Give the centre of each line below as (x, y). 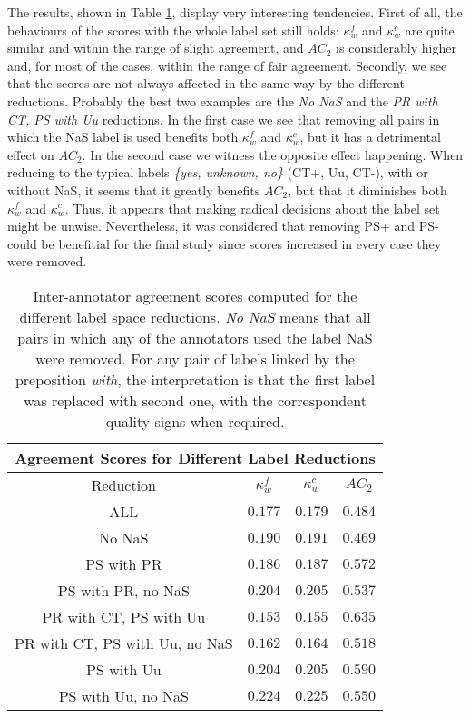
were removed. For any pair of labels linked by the (195, 358)
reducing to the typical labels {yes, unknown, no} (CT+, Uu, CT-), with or (218, 172)
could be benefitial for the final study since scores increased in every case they (225, 243)
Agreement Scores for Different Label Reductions (195, 457)
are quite (430, 30)
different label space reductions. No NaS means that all (195, 316)
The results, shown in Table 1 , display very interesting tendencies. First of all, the (235, 12)
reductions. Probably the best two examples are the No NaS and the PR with (223, 100)
